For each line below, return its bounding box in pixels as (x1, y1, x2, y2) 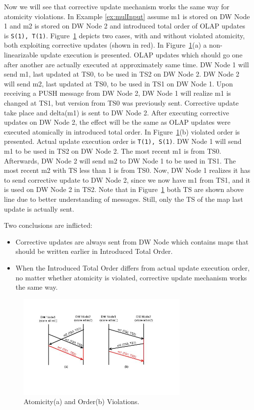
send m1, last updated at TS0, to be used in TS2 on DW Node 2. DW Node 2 (4, 69, 239, 79)
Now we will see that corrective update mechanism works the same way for (4, 1, 229, 11)
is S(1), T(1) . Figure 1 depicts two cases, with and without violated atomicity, (4, 30, 245, 40)
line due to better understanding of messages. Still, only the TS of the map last (4, 194, 243, 204)
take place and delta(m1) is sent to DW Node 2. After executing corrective (4, 107, 229, 117)
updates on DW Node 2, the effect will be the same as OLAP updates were (4, 117, 230, 127)
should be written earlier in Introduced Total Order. (15, 246, 173, 256)
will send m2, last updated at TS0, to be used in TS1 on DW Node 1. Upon (4, 78, 233, 88)
